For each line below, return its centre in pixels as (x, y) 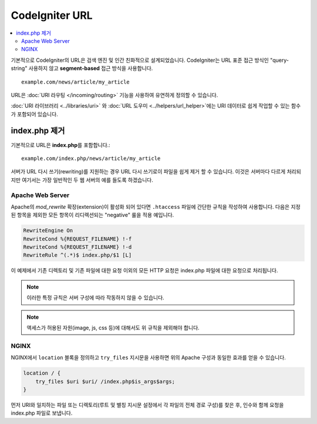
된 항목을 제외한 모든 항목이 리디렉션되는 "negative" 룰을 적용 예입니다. (92, 215)
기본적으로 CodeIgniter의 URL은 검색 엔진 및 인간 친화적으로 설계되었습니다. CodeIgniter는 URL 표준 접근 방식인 (140, 60)
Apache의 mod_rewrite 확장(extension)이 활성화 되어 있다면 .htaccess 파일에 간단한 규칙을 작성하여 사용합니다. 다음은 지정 (156, 206)
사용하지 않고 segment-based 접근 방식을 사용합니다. (91, 68)
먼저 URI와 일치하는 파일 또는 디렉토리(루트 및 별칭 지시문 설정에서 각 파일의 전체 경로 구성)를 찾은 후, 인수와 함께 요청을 (147, 405)
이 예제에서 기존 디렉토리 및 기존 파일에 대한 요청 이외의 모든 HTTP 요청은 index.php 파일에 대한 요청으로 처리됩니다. (144, 271)
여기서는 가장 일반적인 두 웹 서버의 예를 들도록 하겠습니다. (87, 180)
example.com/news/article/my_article (76, 82)
